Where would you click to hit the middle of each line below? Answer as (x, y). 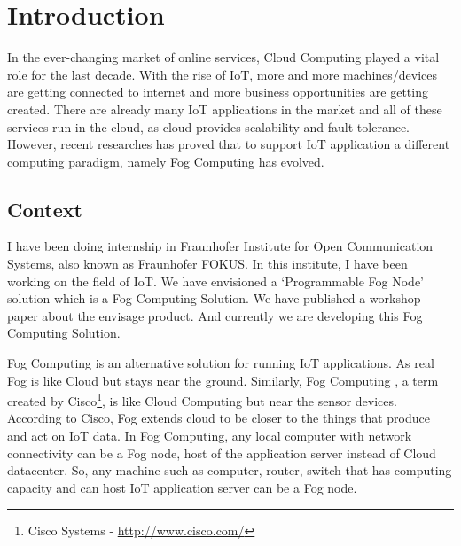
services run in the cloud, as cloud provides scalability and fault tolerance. (209, 126)
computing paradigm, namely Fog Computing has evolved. (166, 161)
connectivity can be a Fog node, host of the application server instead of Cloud (222, 452)
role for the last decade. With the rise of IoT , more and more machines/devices (223, 74)
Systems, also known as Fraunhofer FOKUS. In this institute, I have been (207, 264)
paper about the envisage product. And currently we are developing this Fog (215, 315)
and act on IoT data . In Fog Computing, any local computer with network (210, 436)
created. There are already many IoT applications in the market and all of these (225, 109)
